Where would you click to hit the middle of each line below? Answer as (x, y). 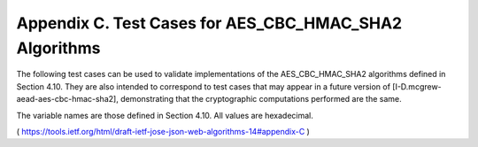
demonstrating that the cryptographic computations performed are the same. (261, 99)
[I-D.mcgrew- (417, 86)
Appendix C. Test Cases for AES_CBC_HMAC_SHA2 (209, 23)
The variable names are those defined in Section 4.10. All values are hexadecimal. (165, 115)
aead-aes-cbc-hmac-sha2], (67, 99)
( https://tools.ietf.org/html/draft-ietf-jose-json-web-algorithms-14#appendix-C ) (163, 131)
